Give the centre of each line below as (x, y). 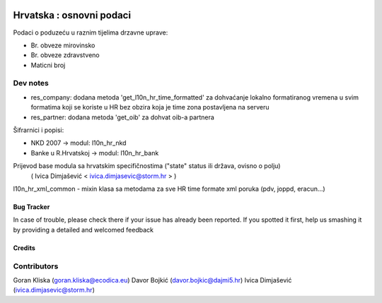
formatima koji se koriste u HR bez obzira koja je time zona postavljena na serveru (150, 107)
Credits (24, 248)
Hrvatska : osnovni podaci (72, 15)
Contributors (36, 266)
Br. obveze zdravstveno (65, 55)
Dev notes (31, 83)
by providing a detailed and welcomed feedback (83, 230)
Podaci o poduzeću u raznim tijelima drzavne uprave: (91, 32)
